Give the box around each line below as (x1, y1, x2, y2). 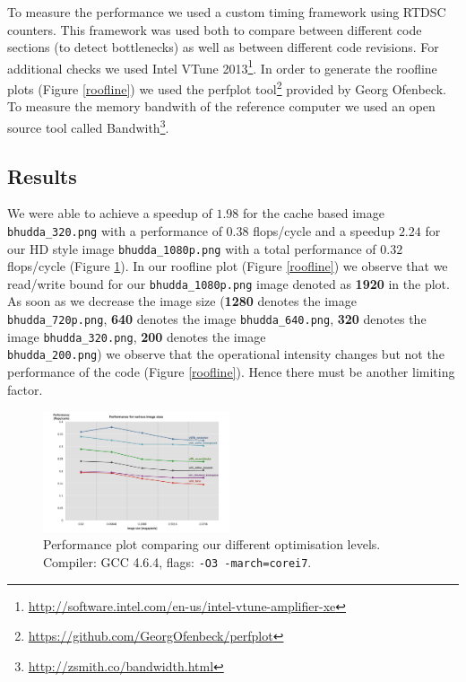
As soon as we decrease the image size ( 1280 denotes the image (7, 292, 357, 310)
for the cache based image (242, 204, 384, 223)
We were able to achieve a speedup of (7, 204, 212, 223)
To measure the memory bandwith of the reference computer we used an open (7, 97, 436, 116)
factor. (7, 380, 43, 398)
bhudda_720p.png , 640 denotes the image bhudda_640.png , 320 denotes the (7, 310, 427, 328)
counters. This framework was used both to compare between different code (7, 20, 422, 39)
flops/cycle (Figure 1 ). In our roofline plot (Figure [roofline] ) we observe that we (7, 257, 448, 275)
